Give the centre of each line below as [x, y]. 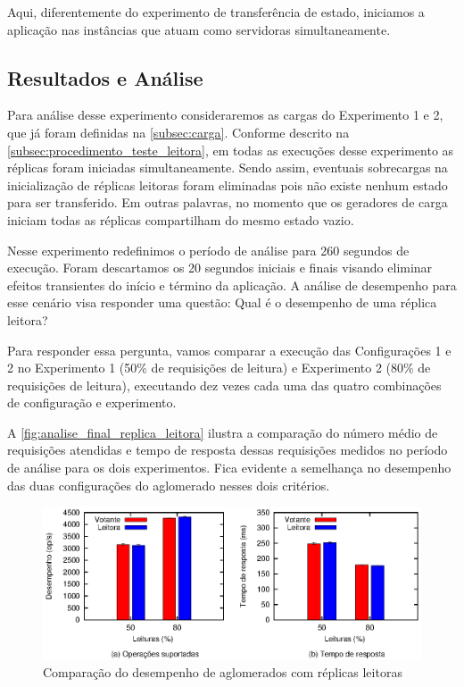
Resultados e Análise [105, 77]
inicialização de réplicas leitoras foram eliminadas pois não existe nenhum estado [228, 184]
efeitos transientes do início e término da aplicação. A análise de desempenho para [232, 285]
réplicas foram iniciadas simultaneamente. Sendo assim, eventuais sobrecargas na [228, 168]
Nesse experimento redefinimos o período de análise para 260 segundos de [208, 250]
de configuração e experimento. [92, 402]
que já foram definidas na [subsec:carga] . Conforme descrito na [178, 132]
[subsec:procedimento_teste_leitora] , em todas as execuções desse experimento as [231, 150]
